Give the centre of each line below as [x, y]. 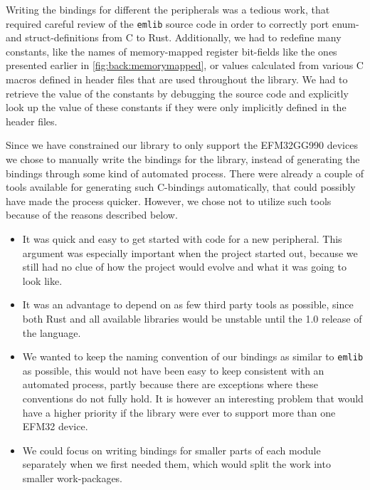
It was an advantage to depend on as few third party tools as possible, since [188, 304]
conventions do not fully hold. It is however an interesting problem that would [193, 398]
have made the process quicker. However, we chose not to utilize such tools [169, 200]
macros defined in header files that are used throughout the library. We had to [177, 79]
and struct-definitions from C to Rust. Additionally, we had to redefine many [174, 37]
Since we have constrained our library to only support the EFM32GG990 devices [182, 145]
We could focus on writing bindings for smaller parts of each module [171, 450]
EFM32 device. [55, 426]
